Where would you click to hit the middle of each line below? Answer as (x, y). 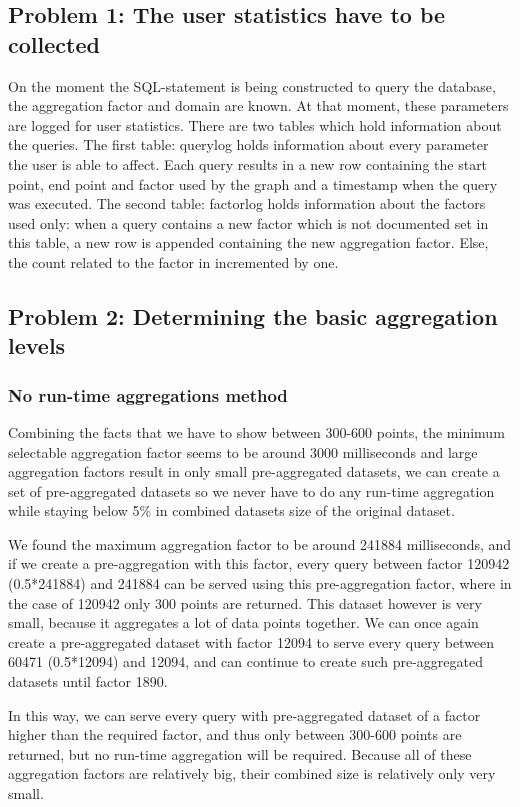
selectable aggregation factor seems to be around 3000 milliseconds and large (243, 451)
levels (37, 345)
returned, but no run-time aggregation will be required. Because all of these (240, 753)
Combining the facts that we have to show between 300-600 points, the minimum (256, 431)
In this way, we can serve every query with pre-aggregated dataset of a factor (244, 714)
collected (54, 43)
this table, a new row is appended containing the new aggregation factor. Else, (248, 242)
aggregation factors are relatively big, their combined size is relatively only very (252, 773)
